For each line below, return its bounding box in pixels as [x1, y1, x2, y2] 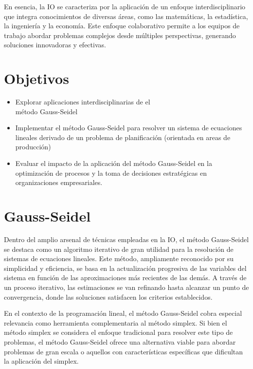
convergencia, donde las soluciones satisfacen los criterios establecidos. [4, 291, 213, 302]
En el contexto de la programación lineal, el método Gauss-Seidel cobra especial [4, 308, 242, 318]
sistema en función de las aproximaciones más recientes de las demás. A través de [4, 272, 247, 283]
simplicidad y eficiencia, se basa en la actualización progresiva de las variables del [4, 263, 247, 273]
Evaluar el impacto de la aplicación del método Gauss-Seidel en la [15, 158, 212, 168]
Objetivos [4, 68, 69, 88]
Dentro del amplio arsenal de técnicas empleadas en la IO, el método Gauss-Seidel [4, 234, 249, 244]
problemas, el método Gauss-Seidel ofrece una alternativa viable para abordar [4, 336, 236, 347]
